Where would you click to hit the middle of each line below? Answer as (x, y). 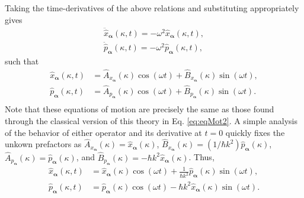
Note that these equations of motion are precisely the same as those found (140, 109)
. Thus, (201, 157)
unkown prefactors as (43, 144)
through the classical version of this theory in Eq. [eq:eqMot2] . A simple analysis (151, 120)
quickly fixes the (255, 132)
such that (22, 61)
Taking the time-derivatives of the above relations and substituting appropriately (152, 8)
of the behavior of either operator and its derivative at (103, 132)
